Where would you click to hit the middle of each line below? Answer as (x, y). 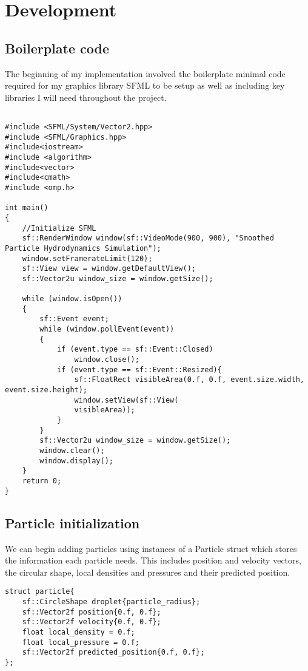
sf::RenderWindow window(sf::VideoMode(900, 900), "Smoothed (148, 238)
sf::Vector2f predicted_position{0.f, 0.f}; (113, 652)
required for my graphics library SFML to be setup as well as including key (145, 85)
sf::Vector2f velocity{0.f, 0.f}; (92, 622)
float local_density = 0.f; (79, 632)
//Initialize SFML (59, 228)
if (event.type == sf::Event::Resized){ (139, 370)
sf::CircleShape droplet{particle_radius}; (111, 601)
